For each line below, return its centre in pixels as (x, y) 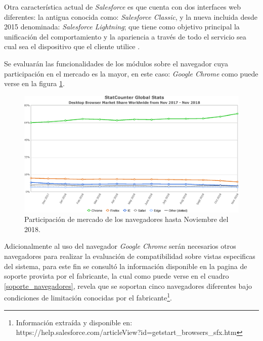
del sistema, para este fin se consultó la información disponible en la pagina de (126, 266)
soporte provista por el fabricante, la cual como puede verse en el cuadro (117, 276)
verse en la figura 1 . (34, 83)
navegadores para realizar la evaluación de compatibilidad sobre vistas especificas (130, 256)
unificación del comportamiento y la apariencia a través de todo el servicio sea (125, 36)
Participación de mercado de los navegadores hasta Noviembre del (126, 219)
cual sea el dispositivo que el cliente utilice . (72, 46)
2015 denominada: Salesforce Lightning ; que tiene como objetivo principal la (122, 27)
